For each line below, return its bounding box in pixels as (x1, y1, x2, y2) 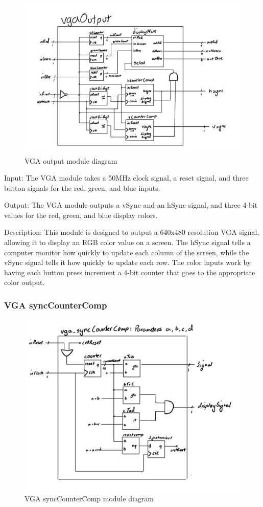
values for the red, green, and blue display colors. (4, 209, 158, 220)
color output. (4, 277, 45, 288)
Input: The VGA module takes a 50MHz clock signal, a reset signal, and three (4, 172, 249, 183)
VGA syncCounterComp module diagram (25, 493, 154, 503)
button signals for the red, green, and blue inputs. (4, 182, 160, 193)
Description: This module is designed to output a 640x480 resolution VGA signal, (4, 227, 259, 237)
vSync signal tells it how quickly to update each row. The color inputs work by (4, 257, 251, 268)
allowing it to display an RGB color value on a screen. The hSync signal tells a (4, 237, 251, 248)
